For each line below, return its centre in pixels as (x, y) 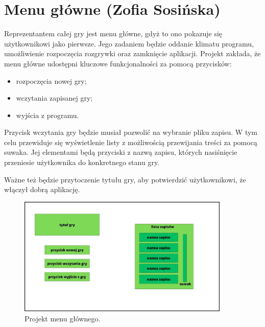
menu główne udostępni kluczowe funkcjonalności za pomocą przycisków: (118, 63)
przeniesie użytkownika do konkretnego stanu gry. (82, 162)
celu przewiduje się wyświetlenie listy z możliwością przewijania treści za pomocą (131, 142)
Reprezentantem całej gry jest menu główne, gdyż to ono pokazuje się (113, 33)
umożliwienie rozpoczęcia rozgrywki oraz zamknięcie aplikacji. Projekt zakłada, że (132, 53)
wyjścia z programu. (47, 115)
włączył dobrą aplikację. (42, 189)
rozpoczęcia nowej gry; (51, 80)
